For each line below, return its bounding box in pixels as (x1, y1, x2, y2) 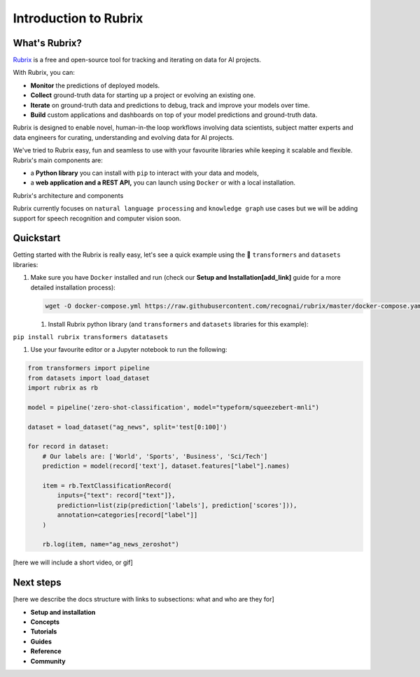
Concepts (30, 618, 59, 626)
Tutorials (30, 627, 57, 636)
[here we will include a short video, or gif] (13, 558, 133, 566)
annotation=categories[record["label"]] (57, 511, 198, 519)
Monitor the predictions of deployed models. (30, 81, 160, 90)
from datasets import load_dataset (27, 374, 150, 382)
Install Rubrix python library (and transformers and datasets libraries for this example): (48, 320, 309, 328)
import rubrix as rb (27, 384, 98, 392)
